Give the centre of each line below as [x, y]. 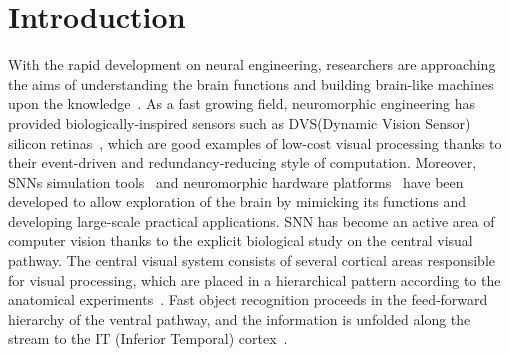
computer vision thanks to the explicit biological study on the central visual [240, 240]
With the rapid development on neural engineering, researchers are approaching [252, 64]
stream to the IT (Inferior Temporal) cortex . [148, 338]
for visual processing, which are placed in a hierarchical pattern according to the [254, 279]
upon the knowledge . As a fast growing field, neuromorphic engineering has [242, 103]
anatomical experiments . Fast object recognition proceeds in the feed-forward [248, 299]
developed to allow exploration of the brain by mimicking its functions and [237, 201]
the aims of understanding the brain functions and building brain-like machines [251, 83]
